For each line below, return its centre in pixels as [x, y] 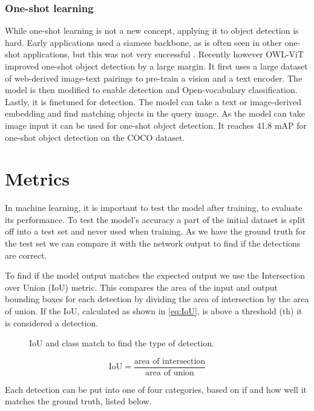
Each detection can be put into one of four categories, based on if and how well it [156, 389]
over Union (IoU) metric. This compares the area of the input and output [142, 287]
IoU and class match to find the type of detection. [122, 343]
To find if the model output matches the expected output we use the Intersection [155, 275]
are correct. [26, 255]
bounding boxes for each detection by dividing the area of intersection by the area [157, 299]
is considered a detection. [52, 322]
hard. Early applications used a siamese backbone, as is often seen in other [143, 42]
